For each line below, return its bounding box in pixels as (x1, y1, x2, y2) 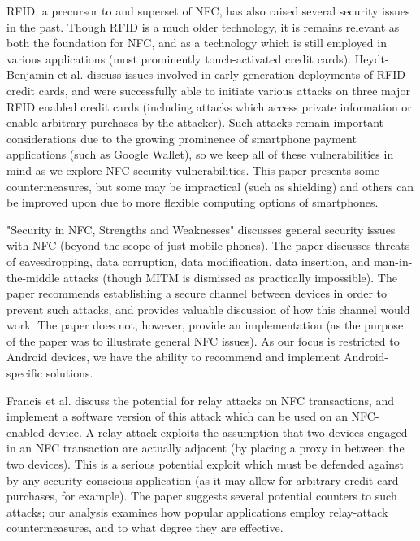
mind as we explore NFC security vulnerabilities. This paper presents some (6, 161, 380, 178)
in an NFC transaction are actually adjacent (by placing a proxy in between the (6, 439, 405, 456)
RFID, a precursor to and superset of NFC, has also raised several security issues (6, 2, 410, 19)
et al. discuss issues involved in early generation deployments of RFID (58, 66, 405, 83)
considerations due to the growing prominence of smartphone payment (6, 129, 357, 146)
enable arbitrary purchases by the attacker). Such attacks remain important (6, 114, 384, 131)
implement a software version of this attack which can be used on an (6, 408, 348, 425)
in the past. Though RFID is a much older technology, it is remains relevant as (6, 18, 400, 35)
